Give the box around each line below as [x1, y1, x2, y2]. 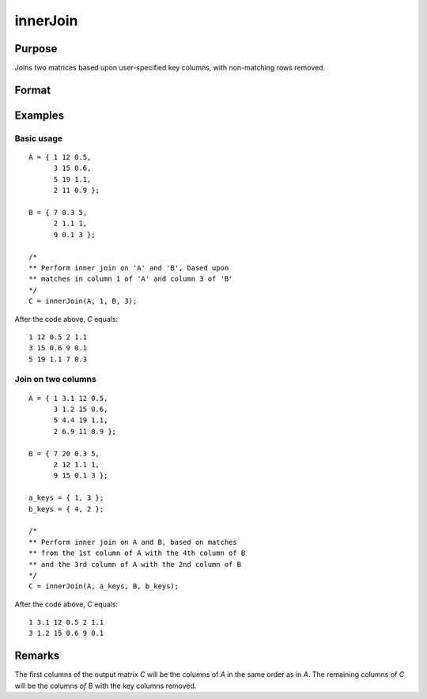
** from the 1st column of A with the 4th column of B [28, 549, 246, 557]
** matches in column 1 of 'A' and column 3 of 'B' [28, 274, 233, 284]
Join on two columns [14, 374, 96, 385]
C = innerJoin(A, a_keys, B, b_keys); [28, 582, 179, 591]
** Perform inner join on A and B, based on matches [28, 538, 237, 546]
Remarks [14, 649, 60, 663]
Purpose [14, 42, 58, 55]
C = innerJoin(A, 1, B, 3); [28, 297, 138, 306]
